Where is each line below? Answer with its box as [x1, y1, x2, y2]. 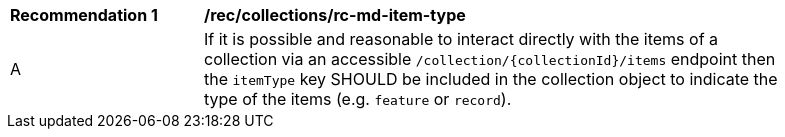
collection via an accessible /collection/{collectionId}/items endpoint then [204, 49, 776, 69]
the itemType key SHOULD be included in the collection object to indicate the [204, 69, 778, 89]
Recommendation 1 [10, 5, 158, 25]
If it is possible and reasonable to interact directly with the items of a [204, 29, 719, 49]
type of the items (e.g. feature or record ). [204, 89, 512, 109]
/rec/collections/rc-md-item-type [204, 5, 466, 25]
